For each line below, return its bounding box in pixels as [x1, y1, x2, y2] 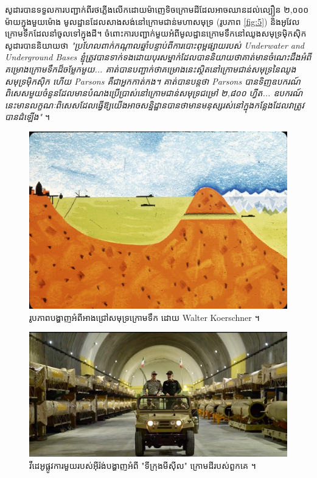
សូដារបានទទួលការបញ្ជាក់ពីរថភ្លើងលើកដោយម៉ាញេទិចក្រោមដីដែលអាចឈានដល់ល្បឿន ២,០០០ [5, 3, 309, 15]
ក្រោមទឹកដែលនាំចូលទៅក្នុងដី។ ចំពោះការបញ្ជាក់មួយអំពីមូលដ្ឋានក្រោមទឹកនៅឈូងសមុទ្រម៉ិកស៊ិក [5, 27, 307, 40]
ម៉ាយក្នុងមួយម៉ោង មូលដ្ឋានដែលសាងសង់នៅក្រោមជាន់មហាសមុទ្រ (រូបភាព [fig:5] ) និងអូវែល [5, 15, 300, 27]
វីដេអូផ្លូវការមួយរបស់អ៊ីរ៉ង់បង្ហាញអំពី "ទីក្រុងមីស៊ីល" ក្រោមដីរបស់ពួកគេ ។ [29, 459, 256, 471]
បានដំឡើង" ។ [5, 110, 50, 123]
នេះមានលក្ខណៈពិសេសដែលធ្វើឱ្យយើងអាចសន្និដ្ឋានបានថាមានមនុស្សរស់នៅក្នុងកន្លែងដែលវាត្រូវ [5, 98, 304, 111]
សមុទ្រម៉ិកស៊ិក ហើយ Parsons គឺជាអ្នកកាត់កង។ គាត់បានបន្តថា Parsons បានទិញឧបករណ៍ [5, 74, 301, 87]
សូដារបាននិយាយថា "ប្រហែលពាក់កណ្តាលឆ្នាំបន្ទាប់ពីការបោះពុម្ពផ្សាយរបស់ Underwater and [5, 38, 304, 51]
